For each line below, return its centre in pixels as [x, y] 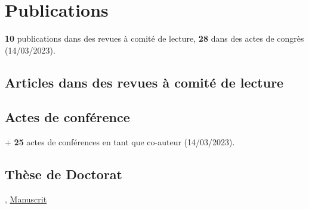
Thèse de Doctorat [64, 174]
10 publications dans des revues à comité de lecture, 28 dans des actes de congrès [154, 38]
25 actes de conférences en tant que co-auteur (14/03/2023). [124, 142]
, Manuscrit [26, 199]
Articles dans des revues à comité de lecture [144, 82]
